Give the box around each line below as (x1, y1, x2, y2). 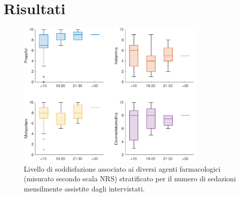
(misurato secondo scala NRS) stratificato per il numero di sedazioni (24, 173, 236, 184)
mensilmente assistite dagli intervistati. (24, 183, 145, 193)
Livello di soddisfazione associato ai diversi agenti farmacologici (24, 163, 221, 174)
